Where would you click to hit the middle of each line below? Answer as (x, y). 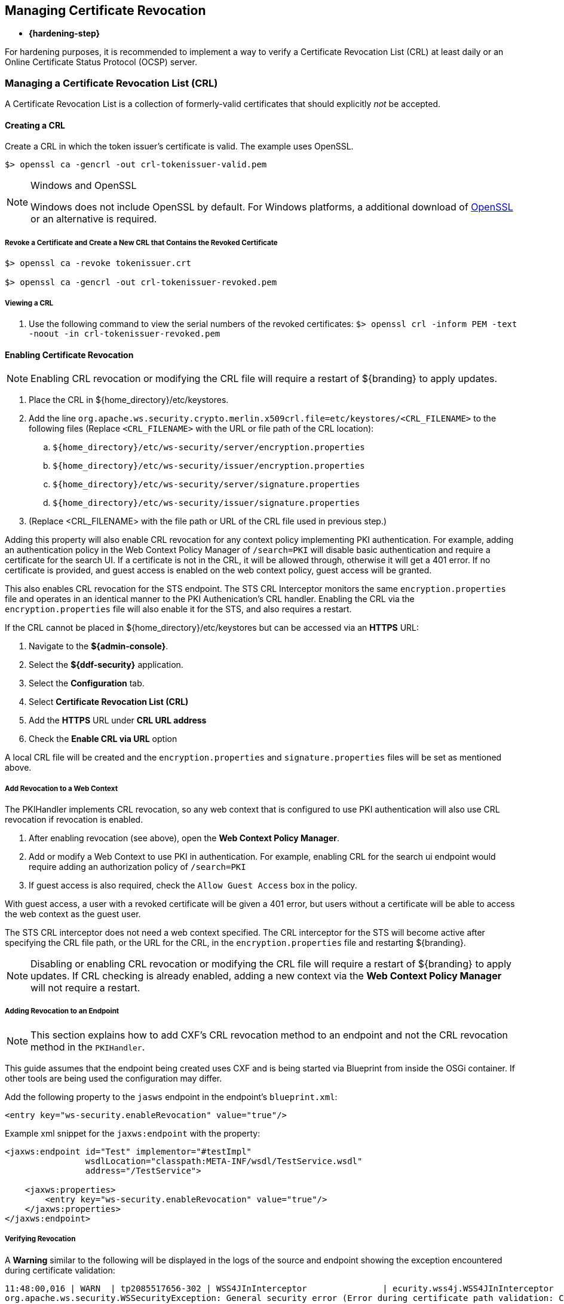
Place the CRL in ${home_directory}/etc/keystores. (129, 400)
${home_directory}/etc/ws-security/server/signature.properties (206, 485)
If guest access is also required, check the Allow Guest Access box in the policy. (193, 885)
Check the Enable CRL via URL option (103, 739)
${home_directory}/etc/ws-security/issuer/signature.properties (206, 503)
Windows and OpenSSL (84, 186)
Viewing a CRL (29, 303)
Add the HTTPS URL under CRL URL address (118, 720)
